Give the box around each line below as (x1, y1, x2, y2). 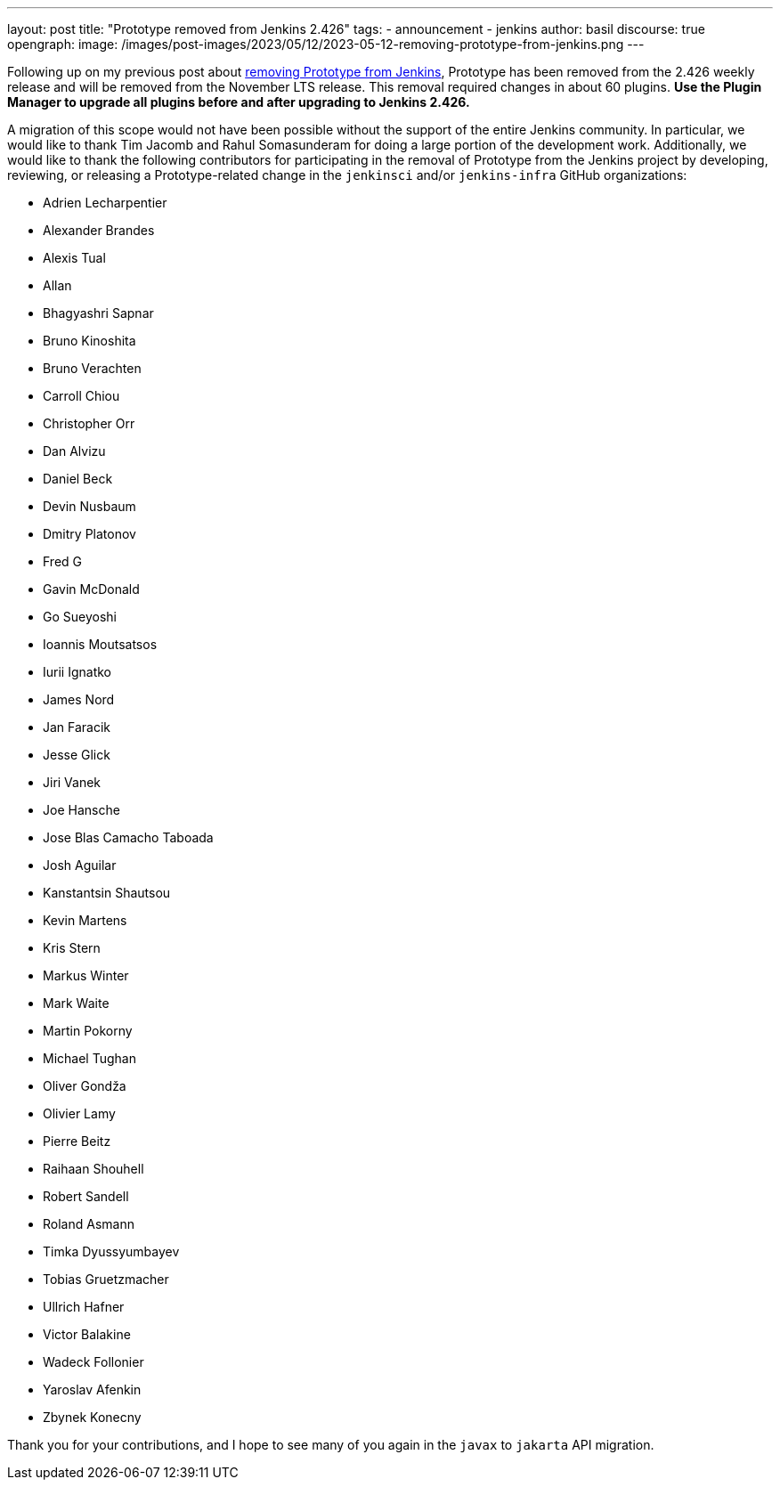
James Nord (43, 692, 115, 707)
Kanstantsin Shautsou (43, 885, 171, 900)
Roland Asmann (43, 1216, 134, 1231)
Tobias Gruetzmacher (43, 1272, 169, 1287)
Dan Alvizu (43, 443, 106, 459)
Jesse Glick (43, 747, 110, 762)
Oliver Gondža (43, 1078, 126, 1093)
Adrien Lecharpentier (43, 195, 167, 210)
